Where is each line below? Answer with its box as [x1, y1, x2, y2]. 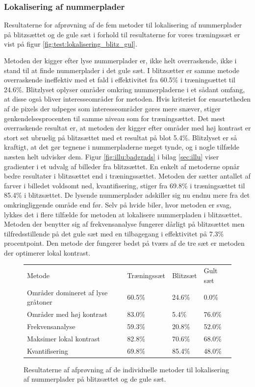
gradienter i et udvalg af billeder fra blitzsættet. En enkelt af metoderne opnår [4, 161, 240, 171]
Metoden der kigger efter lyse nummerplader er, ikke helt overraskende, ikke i [4, 55, 237, 65]
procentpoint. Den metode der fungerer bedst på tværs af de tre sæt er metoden [4, 238, 245, 248]
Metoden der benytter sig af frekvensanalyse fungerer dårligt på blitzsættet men [4, 219, 245, 229]
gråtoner [27, 297, 52, 307]
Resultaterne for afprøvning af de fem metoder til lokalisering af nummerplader [4, 20, 242, 30]
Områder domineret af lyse [27, 287, 108, 297]
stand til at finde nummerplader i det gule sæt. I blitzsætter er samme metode [4, 65, 239, 75]
